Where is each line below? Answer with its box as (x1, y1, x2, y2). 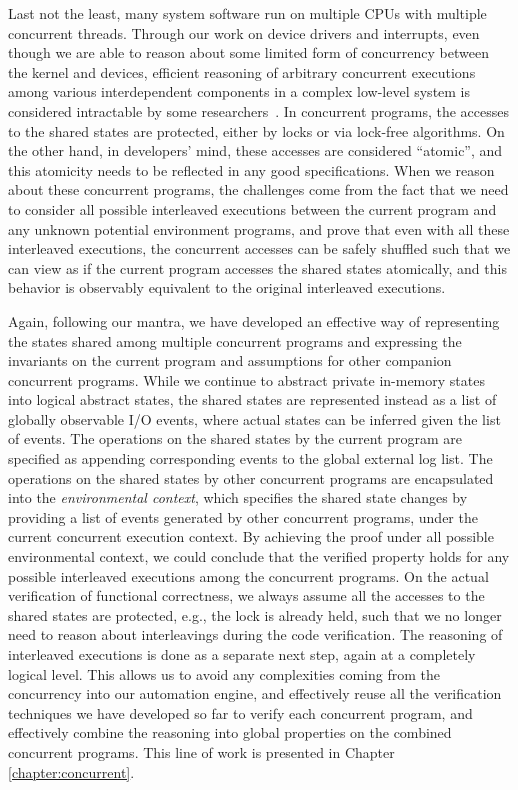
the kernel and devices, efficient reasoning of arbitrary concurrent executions (8, 61, 476, 82)
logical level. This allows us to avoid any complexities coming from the (8, 663, 440, 684)
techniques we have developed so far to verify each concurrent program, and (8, 702, 473, 723)
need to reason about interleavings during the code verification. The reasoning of (8, 624, 503, 645)
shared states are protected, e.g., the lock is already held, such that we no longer (8, 604, 502, 625)
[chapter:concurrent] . (8, 761, 135, 782)
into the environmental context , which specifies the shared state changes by (8, 487, 468, 508)
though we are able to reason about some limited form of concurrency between (8, 42, 489, 63)
